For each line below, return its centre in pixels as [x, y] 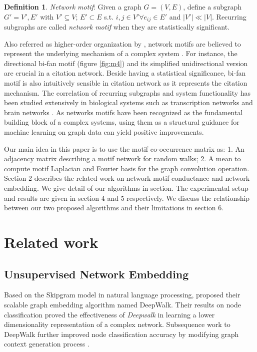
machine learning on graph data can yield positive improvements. [104, 131]
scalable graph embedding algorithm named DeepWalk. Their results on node [122, 304]
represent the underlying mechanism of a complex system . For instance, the [121, 53]
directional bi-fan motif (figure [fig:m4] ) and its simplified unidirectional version [126, 63]
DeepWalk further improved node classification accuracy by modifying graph [121, 334]
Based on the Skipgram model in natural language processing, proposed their [122, 295]
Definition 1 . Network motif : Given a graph [73, 7]
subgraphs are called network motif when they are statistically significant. [117, 27]
